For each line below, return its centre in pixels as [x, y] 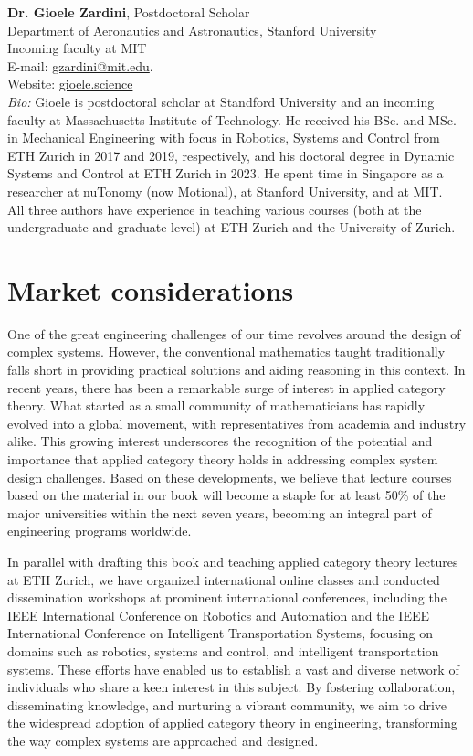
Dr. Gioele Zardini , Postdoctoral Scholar [129, 12]
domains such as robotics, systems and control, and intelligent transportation [223, 650]
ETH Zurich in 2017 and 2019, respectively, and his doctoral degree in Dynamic [231, 155]
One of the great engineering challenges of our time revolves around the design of [234, 333]
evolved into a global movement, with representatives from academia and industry [237, 423]
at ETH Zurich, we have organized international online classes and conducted [224, 579]
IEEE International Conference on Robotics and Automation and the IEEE [219, 615]
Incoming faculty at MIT [77, 48]
